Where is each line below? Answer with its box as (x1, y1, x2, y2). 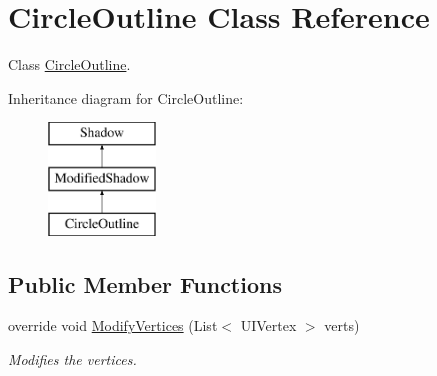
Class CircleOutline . (8, 54, 131, 75)
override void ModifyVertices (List (8, 315, 218, 336)
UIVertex (240, 315, 297, 336)
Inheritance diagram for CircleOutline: (8, 87, 244, 108)
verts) (324, 315, 360, 336)
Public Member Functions (8, 268, 282, 299)
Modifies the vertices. (8, 349, 137, 370)
